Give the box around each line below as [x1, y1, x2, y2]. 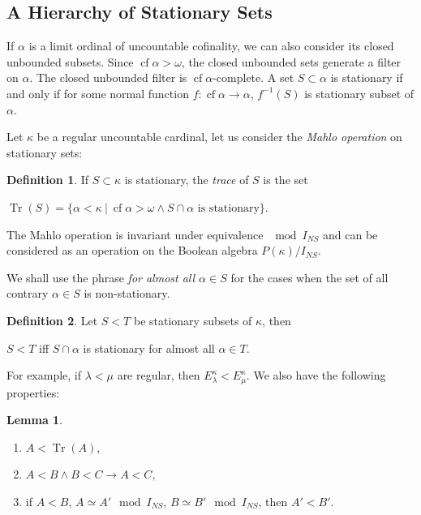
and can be [323, 225, 378, 242]
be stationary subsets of [133, 311, 252, 328]
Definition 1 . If [6, 171, 89, 188]
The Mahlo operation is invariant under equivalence [6, 225, 264, 242]
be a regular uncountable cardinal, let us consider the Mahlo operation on [37, 128, 402, 145]
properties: [6, 384, 60, 401]
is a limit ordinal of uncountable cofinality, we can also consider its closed [28, 37, 394, 54]
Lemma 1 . [6, 411, 63, 428]
